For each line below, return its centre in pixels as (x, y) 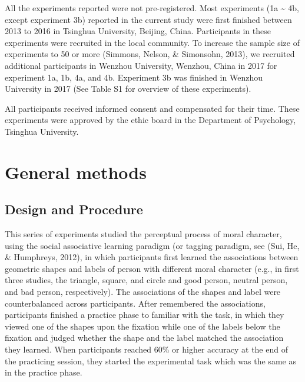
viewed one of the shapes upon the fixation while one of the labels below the (142, 326)
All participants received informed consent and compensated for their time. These (152, 108)
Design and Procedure (74, 209)
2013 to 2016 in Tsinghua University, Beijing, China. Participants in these (138, 31)
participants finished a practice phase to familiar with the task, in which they (145, 315)
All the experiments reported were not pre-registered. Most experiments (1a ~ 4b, (152, 8)
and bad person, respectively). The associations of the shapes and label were (143, 292)
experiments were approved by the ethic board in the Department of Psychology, (150, 120)
